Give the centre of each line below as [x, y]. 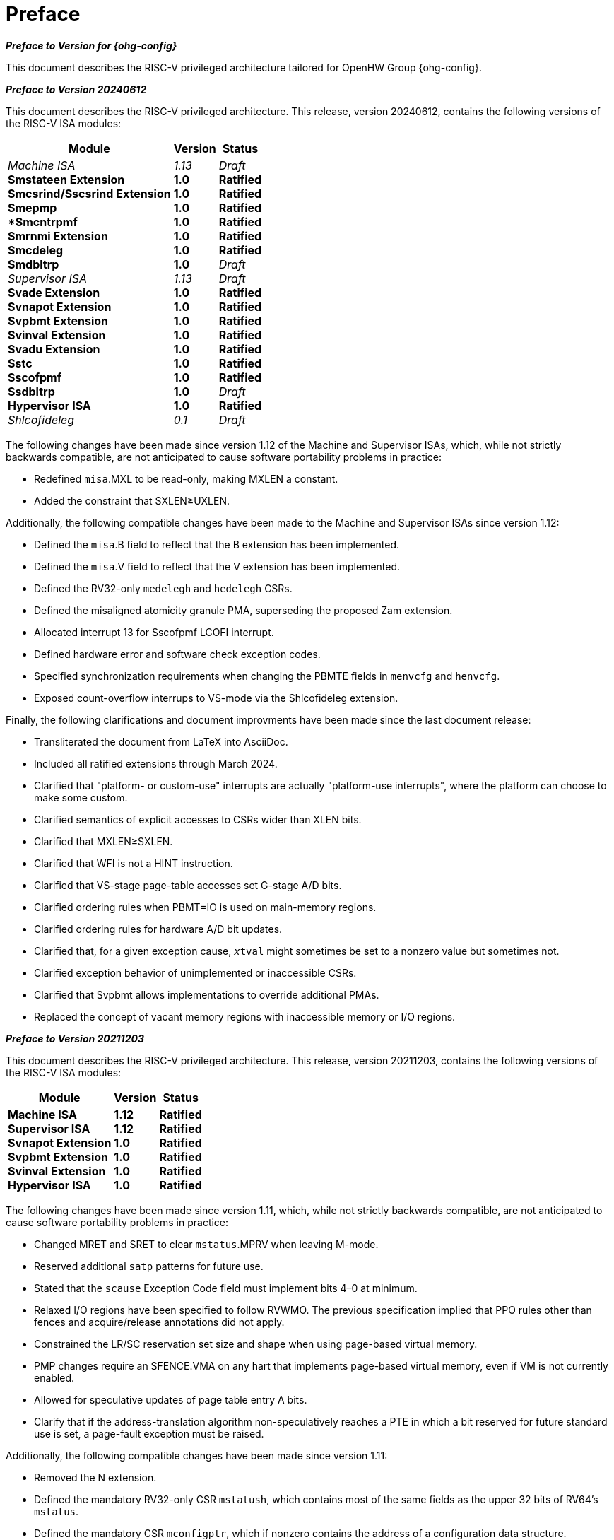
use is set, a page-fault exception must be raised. [149, 1433]
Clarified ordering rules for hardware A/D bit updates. [158, 929]
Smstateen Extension [66, 179]
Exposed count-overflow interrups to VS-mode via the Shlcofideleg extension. [216, 698]
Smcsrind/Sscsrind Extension [89, 193]
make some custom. [81, 797]
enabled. [54, 1377]
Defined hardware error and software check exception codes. [177, 654]
